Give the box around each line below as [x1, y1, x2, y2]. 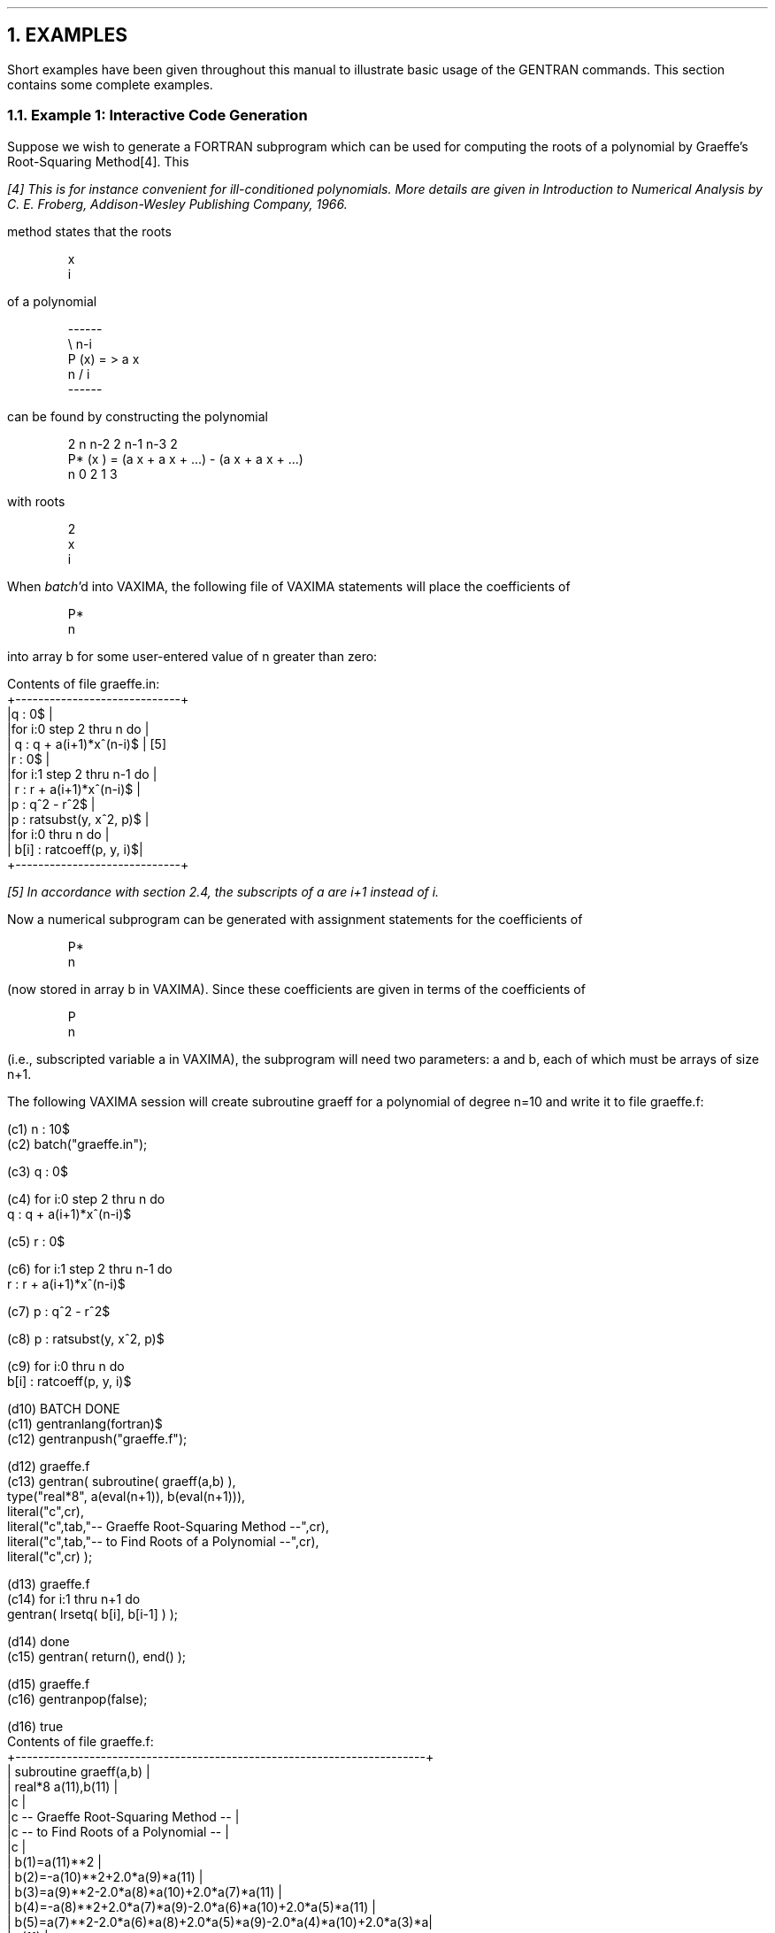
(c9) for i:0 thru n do [7, 1358, 125, 1374]
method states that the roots [7, 223, 172, 239]
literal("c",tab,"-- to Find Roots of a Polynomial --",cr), [7, 1533, 319, 1549]
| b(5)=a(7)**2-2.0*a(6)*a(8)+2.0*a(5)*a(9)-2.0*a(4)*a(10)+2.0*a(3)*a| [7, 1914, 434, 1929]
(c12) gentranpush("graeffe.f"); [7, 1430, 188, 1446]
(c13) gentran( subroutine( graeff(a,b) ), [7, 1473, 236, 1489]
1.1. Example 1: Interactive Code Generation [7, 106, 308, 125]
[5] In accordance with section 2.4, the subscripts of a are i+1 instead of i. [7, 883, 440, 899]
